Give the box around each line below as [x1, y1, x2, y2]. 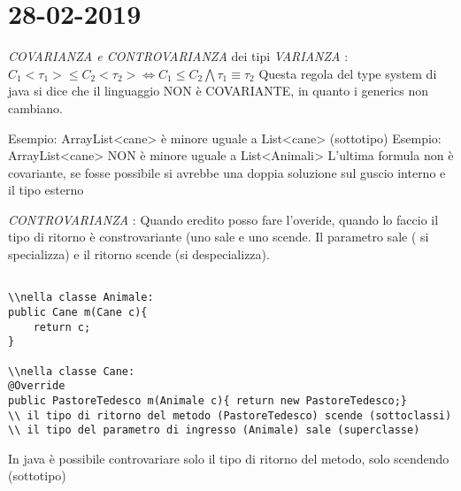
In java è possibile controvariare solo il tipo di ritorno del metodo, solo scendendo [8, 449, 449, 467]
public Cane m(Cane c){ [8, 305, 148, 318]
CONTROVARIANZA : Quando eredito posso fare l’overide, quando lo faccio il [8, 210, 439, 228]
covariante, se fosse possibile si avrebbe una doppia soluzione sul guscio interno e [8, 163, 446, 181]
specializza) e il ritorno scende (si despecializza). [8, 245, 270, 264]
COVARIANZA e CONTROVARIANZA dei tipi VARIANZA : [8, 47, 349, 65]
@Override [8, 380, 65, 393]
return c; [33, 320, 91, 334]
